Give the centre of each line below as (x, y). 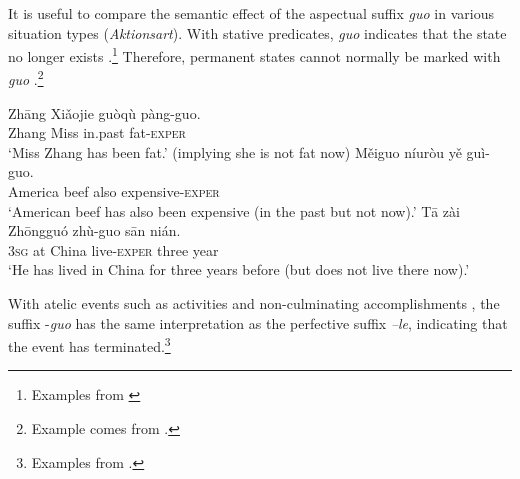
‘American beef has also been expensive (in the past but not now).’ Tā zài (234, 210)
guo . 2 (26, 78)
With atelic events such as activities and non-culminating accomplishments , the (254, 303)
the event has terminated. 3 (89, 344)
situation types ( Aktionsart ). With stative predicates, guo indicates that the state (257, 32)
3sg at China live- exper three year (113, 249)
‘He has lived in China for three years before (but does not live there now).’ (239, 269)
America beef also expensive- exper (114, 191)
